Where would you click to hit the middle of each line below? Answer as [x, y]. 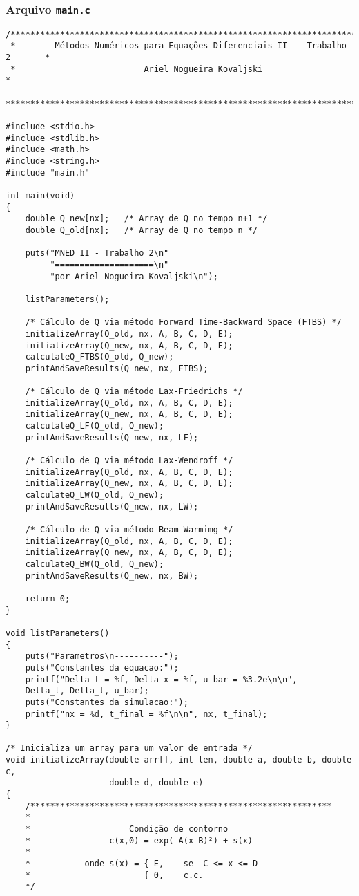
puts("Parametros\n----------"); [102, 656]
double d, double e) [156, 783]
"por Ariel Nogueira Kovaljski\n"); [134, 276]
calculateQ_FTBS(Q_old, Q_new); [99, 357]
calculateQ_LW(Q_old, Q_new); [95, 495]
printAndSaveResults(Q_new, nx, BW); [112, 576]
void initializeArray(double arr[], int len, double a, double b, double [179, 760]
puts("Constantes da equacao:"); [102, 668]
